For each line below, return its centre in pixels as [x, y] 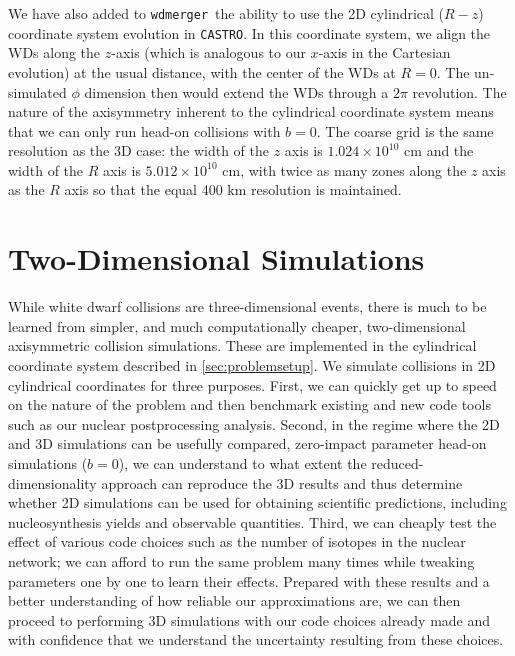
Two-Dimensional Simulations [216, 258]
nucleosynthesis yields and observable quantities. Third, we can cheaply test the [252, 521]
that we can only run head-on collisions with [144, 130]
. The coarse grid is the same [405, 130]
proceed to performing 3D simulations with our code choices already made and [249, 619]
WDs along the [54, 52]
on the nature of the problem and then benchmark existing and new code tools [249, 404]
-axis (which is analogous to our [208, 52]
